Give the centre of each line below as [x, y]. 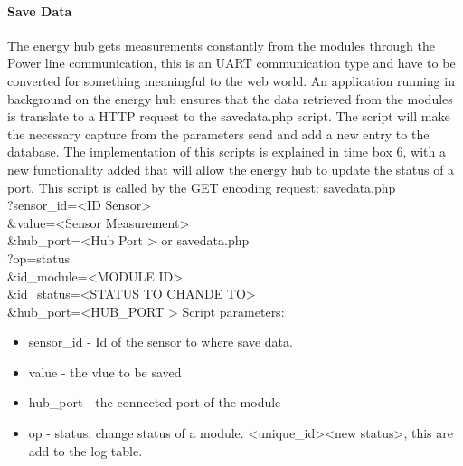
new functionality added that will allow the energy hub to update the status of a [231, 169]
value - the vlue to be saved [105, 371]
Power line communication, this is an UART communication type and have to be [231, 63]
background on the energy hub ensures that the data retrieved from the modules [230, 98]
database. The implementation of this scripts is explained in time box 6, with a [227, 152]
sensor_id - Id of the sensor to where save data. [161, 342]
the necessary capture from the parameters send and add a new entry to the [218, 133]
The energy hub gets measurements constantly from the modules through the [222, 45]
